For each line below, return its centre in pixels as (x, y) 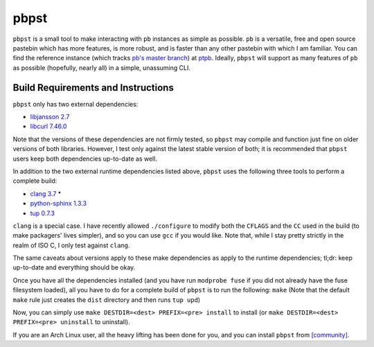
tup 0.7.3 (43, 213)
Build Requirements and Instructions (93, 88)
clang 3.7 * (46, 193)
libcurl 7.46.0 (48, 126)
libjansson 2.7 (50, 117)
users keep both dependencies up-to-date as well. (85, 159)
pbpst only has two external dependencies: (75, 104)
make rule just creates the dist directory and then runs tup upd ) (107, 300)
